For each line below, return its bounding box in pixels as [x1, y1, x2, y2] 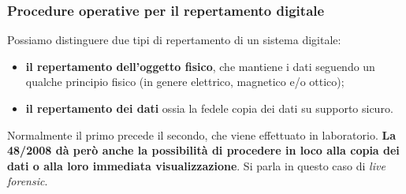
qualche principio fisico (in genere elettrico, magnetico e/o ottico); [25, 73, 345, 90]
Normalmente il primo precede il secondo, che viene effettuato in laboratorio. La [7, 126, 396, 143]
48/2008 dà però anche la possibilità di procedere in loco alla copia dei [7, 142, 400, 159]
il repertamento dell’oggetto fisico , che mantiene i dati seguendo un [25, 58, 375, 74]
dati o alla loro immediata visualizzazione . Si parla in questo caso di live [7, 157, 386, 173]
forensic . [7, 173, 48, 189]
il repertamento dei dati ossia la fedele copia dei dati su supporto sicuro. [25, 100, 393, 116]
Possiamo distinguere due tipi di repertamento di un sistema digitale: [7, 32, 341, 48]
